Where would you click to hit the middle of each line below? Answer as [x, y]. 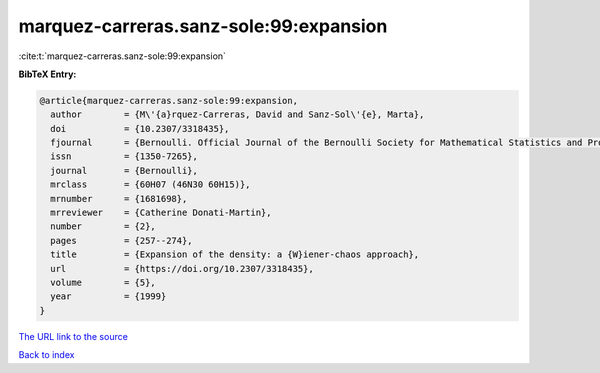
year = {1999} [108, 296]
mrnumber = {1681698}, [119, 198]
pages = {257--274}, [122, 240]
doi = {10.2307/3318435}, [140, 128]
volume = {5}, [103, 282]
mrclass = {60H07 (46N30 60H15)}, [150, 184]
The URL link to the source [73, 336]
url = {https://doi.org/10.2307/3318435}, [182, 268]
